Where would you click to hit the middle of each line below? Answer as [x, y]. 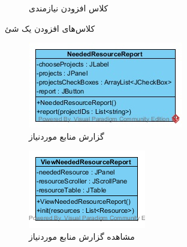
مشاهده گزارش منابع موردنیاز [82, 236]
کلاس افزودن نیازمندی [69, 8]
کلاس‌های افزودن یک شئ [50, 28]
